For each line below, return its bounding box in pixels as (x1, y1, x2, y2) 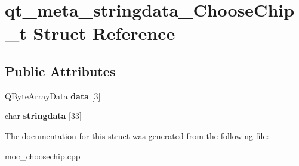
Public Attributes (5, 61, 116, 80)
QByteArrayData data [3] (5, 89, 101, 102)
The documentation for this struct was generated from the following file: (5, 129, 269, 142)
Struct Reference (33, 21, 175, 45)
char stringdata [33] (5, 109, 82, 122)
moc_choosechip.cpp (5, 149, 81, 162)
